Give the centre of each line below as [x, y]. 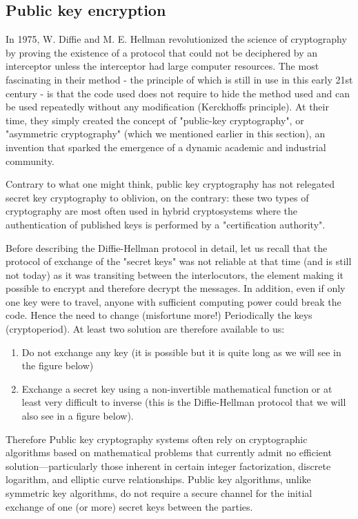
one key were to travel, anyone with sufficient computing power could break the [173, 301]
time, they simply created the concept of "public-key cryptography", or [155, 120]
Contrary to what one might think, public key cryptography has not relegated [170, 184]
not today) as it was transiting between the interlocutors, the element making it [175, 274]
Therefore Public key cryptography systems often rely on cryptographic [157, 439]
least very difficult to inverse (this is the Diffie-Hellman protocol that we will [184, 402]
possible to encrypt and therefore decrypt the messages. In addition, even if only [176, 288]
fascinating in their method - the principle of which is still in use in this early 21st [179, 79]
